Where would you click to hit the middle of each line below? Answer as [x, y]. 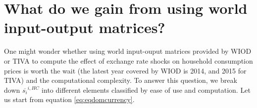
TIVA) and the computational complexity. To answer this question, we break [121, 80]
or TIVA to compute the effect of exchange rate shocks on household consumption [128, 60]
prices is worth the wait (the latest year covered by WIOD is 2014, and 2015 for [125, 70]
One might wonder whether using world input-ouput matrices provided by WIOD [128, 51]
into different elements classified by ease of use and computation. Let [146, 90]
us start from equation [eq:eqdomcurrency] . [69, 99]
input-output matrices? [85, 27]
